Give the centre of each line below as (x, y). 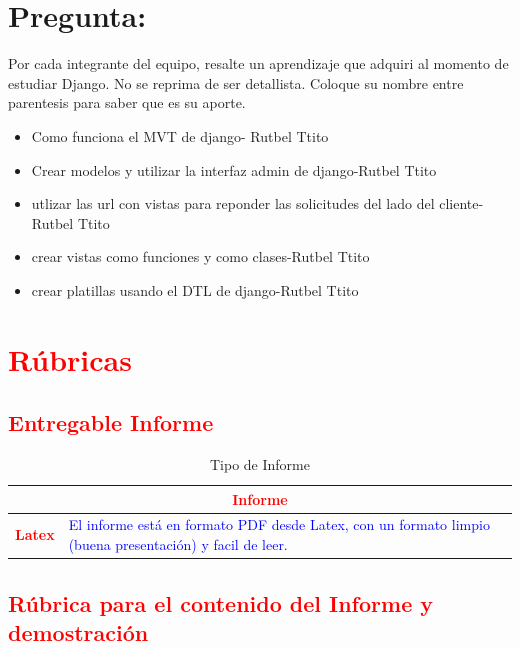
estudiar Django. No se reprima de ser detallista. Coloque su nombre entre (236, 82)
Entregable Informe (111, 422)
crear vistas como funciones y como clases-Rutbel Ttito (200, 256)
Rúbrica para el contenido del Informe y (220, 602)
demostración (78, 631)
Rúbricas (70, 358)
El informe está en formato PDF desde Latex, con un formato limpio (279, 524)
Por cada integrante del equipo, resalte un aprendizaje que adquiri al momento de (258, 63)
